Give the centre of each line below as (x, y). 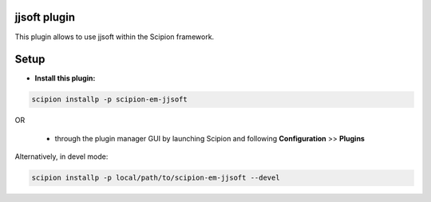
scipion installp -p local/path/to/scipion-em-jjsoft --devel (156, 178)
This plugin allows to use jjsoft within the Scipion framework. (115, 37)
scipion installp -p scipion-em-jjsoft (109, 99)
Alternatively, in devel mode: (61, 156)
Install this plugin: (65, 78)
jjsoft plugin (45, 17)
